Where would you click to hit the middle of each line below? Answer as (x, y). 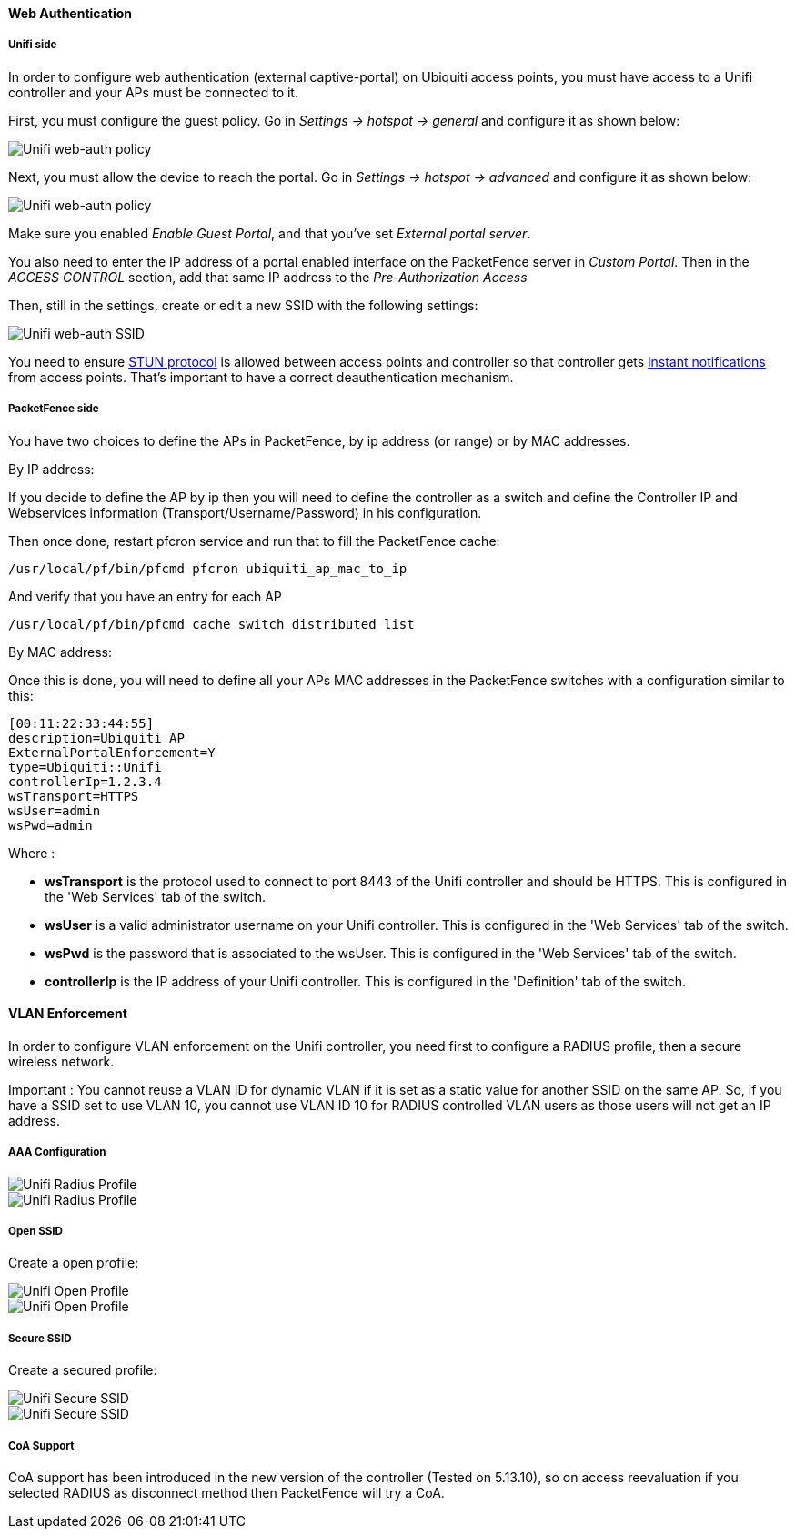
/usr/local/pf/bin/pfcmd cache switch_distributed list (211, 624)
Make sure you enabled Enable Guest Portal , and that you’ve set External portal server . (270, 233)
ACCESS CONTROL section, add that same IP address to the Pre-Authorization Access (268, 277)
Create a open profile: (74, 1263)
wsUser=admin (55, 810)
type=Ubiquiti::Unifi (85, 767)
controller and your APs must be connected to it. (153, 92)
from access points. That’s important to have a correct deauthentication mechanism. (261, 377)
